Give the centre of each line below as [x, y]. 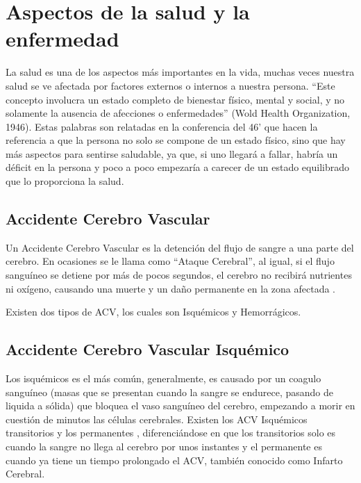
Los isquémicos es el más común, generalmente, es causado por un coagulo [163, 378]
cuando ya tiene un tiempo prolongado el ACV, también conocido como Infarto [174, 460]
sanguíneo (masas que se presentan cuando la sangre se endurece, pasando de [170, 392]
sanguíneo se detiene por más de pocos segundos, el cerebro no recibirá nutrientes [179, 275]
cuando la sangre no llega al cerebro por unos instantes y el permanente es [164, 446]
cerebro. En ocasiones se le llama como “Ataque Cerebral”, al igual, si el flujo [170, 261]
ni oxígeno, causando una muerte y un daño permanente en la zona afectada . [171, 288]
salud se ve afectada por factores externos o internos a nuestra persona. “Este [170, 85]
